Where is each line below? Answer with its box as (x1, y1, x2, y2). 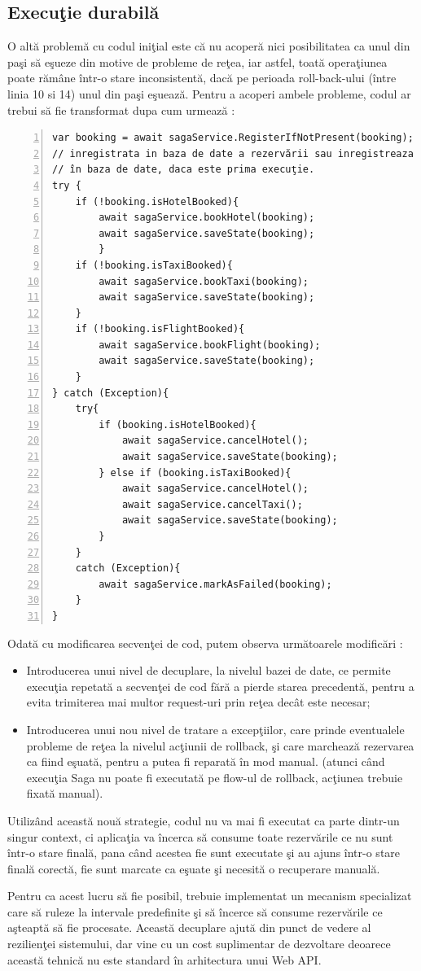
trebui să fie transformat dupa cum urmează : (7, 101, 235, 118)
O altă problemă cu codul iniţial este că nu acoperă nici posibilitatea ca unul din (7, 37, 410, 55)
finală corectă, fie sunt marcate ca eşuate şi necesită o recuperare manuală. (7, 859, 380, 877)
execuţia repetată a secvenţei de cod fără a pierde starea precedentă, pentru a (26, 677, 414, 694)
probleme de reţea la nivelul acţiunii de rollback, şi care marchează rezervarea (26, 737, 414, 754)
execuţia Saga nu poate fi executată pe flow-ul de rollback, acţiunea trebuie (26, 768, 403, 785)
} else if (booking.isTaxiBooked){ (99, 466, 292, 479)
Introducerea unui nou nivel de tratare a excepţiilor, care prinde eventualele (26, 720, 405, 737)
